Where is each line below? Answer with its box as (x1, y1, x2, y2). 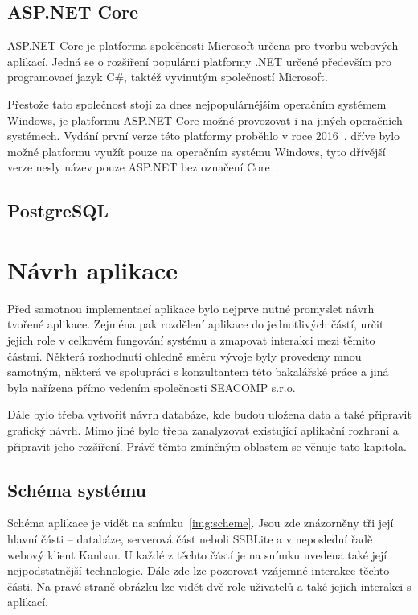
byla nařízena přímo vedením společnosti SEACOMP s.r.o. (7, 378, 296, 395)
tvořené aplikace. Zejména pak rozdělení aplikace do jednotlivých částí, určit (7, 316, 384, 332)
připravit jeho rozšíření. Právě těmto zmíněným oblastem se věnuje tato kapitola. (7, 437, 407, 454)
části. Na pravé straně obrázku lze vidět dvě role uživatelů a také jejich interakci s (7, 577, 412, 594)
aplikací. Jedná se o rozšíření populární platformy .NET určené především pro (7, 52, 392, 69)
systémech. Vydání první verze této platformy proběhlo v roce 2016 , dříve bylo (7, 127, 400, 144)
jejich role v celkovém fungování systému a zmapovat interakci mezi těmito (7, 332, 375, 349)
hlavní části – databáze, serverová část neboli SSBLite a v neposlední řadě (7, 530, 373, 547)
